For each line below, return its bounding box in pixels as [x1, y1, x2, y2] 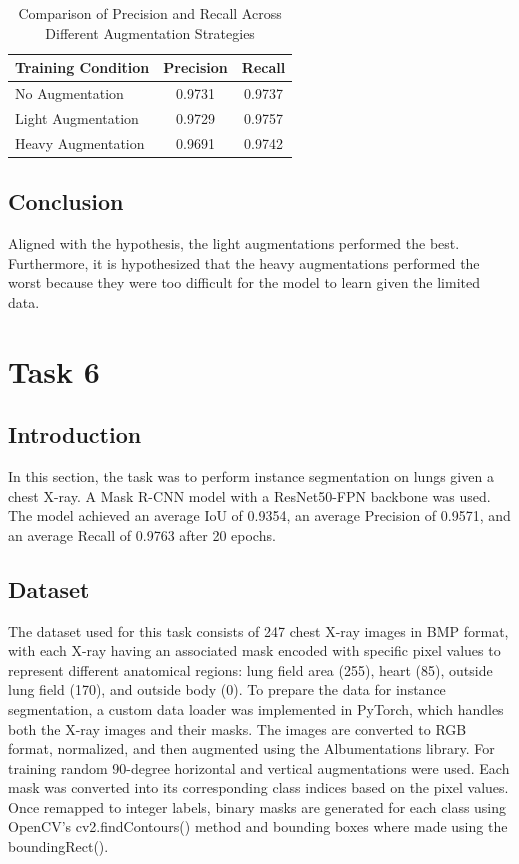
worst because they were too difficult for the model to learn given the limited [8, 272, 480, 293]
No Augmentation [15, 83, 124, 104]
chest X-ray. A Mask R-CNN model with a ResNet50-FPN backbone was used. [8, 485, 491, 506]
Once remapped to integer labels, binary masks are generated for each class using [8, 796, 507, 817]
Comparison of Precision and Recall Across [18, 3, 282, 23]
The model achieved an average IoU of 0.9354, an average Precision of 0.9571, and [8, 505, 511, 526]
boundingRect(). [8, 836, 109, 857]
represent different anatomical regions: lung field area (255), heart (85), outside [8, 659, 493, 680]
